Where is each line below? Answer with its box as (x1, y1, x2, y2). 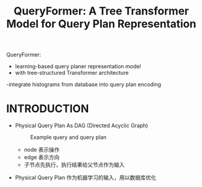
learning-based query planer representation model (14, 63, 141, 70)
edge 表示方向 (24, 154, 60, 161)
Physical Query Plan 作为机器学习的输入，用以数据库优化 (14, 174, 157, 182)
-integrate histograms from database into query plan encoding (6, 81, 162, 88)
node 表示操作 (24, 146, 60, 153)
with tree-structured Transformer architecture (14, 69, 129, 77)
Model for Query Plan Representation (6, 17, 197, 31)
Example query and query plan (30, 134, 107, 141)
